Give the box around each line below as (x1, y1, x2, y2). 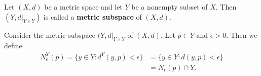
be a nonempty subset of (131, 2, 208, 12)
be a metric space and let (44, 2, 123, 12)
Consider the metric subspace (4, 29, 95, 40)
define (4, 40, 22, 51)
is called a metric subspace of (43, 11, 142, 22)
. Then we (226, 29, 257, 40)
